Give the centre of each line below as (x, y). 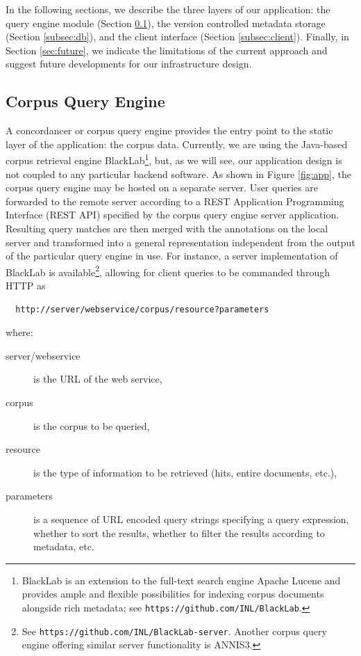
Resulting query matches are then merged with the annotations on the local (167, 228)
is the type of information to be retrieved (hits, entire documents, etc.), (185, 472)
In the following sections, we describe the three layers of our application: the (168, 9)
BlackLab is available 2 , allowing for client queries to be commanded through (168, 271)
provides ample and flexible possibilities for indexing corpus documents (173, 594)
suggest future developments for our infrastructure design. (129, 64)
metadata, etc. (64, 546)
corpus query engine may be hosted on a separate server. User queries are (162, 187)
